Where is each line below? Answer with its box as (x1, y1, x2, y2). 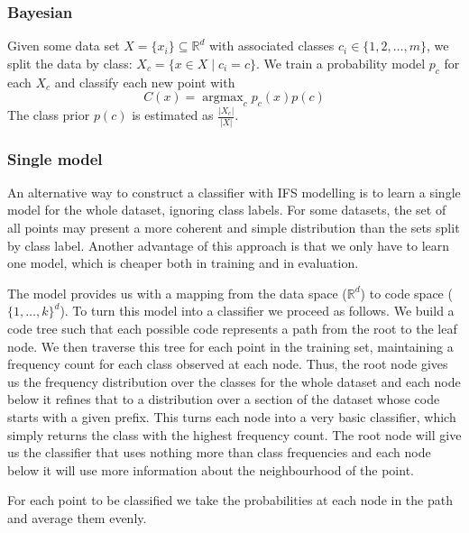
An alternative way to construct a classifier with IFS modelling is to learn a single (7, 182, 461, 201)
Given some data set (7, 36, 120, 55)
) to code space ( (360, 283, 453, 302)
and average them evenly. (7, 508, 147, 527)
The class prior (7, 106, 90, 124)
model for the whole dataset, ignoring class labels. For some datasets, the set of (7, 200, 446, 219)
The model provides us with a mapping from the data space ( (7, 283, 347, 302)
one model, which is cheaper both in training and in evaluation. (7, 253, 359, 272)
